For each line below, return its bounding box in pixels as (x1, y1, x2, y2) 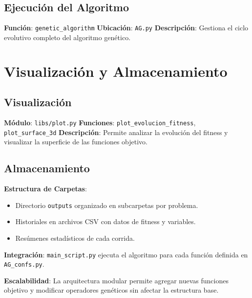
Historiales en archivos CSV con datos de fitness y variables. (15, 216, 196, 227)
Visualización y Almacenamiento (4, 61, 228, 81)
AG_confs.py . (4, 259, 44, 269)
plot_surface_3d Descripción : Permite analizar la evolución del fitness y (4, 127, 228, 137)
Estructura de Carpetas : (4, 183, 87, 194)
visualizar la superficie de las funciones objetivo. (4, 137, 148, 147)
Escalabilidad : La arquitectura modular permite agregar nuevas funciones (4, 275, 229, 285)
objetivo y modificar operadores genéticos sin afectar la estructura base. (4, 285, 219, 295)
